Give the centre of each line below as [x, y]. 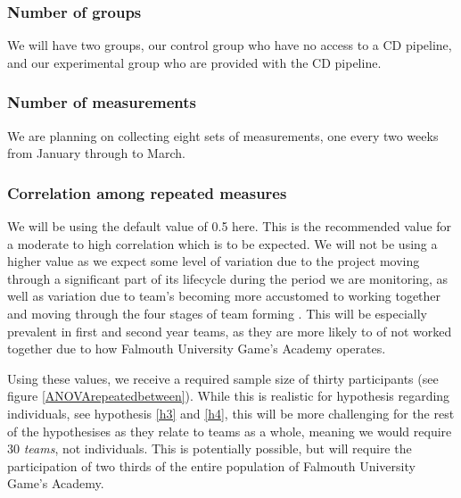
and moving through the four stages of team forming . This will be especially [218, 313]
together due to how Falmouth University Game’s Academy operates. [197, 349]
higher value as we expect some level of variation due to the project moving [214, 261]
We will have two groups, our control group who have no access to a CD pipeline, [230, 45]
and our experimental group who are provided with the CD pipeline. [194, 62]
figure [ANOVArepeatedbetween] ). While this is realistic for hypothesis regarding [229, 396]
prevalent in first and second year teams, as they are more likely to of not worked [230, 331]
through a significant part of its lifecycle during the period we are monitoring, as [228, 278]
